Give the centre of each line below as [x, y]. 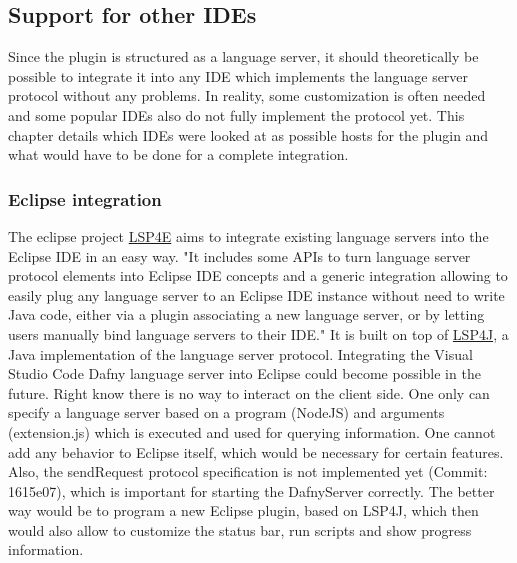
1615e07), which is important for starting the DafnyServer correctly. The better [251, 490]
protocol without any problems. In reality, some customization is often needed [247, 95]
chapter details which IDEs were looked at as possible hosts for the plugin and [248, 134]
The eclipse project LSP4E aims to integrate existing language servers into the [248, 235]
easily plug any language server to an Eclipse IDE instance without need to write [256, 294]
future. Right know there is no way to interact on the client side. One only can [249, 392]
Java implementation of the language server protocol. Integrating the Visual [240, 353]
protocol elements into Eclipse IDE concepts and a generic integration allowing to [258, 275]
